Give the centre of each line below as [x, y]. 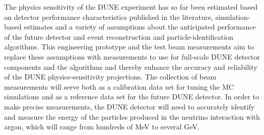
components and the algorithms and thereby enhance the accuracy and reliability [131, 66]
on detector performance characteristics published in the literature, [109, 17]
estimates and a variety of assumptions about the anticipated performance [140, 27]
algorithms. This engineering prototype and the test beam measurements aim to [129, 47]
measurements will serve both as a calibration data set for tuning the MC [119, 86]
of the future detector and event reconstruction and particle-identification [119, 36]
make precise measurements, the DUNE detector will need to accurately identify [129, 106]
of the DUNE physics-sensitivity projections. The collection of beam [110, 77]
